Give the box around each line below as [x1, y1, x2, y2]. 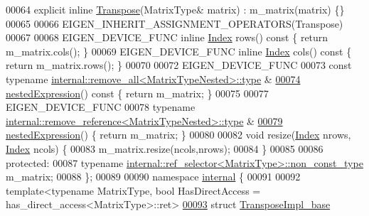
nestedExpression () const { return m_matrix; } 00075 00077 [6, 85, 269, 100]
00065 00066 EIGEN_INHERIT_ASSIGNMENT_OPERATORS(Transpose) [6, 16, 343, 31]
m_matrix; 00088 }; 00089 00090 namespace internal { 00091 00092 [6, 169, 301, 184]
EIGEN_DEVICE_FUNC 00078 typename [6, 99, 196, 114]
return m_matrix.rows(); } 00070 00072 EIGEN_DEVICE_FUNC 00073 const [6, 58, 352, 72]
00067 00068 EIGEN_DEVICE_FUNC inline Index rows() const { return [6, 30, 328, 45]
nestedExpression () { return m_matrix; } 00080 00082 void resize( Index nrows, [6, 127, 351, 142]
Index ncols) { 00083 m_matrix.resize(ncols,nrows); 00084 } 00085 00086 [6, 141, 323, 156]
